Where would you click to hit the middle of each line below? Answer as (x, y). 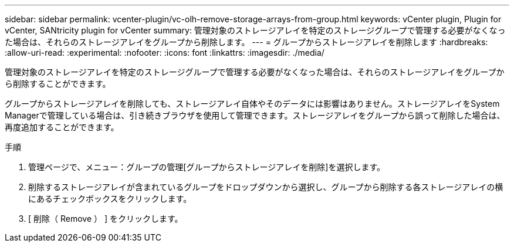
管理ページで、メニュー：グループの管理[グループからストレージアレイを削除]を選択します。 (207, 167)
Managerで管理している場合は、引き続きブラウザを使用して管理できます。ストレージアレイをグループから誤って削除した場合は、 (255, 115)
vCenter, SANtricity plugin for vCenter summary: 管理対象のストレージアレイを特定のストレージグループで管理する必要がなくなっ (255, 30)
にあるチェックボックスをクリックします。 (110, 199)
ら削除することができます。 (58, 84)
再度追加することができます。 (62, 127)
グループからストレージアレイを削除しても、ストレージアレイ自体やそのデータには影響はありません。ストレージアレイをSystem (252, 104)
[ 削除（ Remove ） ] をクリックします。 (106, 219)
